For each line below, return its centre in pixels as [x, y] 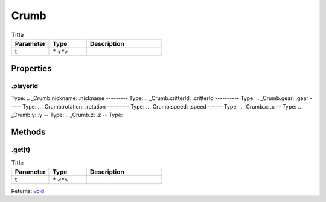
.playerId [25, 86]
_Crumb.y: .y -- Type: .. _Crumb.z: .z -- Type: [67, 115]
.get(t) [21, 150]
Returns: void [28, 191]
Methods [28, 132]
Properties [31, 68]
